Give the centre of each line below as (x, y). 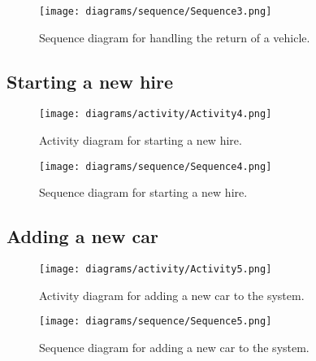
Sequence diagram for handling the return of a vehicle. (175, 37)
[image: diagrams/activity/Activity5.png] (156, 270)
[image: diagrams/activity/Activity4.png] (156, 114)
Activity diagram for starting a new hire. (141, 140)
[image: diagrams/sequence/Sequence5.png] (156, 322)
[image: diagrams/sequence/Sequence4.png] (156, 166)
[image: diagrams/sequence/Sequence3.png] (156, 11)
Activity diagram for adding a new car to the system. (172, 295)
